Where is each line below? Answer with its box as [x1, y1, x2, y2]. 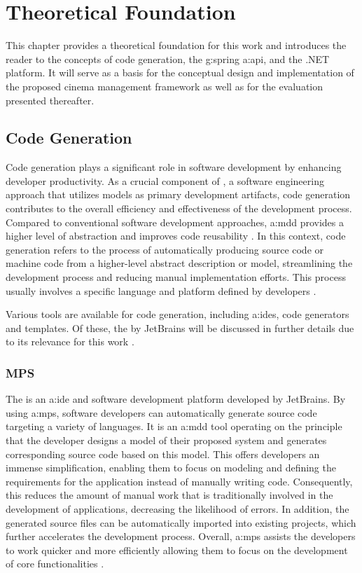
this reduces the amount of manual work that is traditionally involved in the [6, 488, 333, 502]
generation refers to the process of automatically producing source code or [6, 242, 324, 256]
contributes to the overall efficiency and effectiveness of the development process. [6, 201, 352, 216]
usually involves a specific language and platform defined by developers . [6, 283, 316, 298]
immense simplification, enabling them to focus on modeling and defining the [6, 460, 336, 475]
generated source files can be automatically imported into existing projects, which [6, 515, 356, 530]
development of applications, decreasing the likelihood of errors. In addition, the [6, 501, 349, 516]
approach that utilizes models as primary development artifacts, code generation [6, 187, 351, 202]
